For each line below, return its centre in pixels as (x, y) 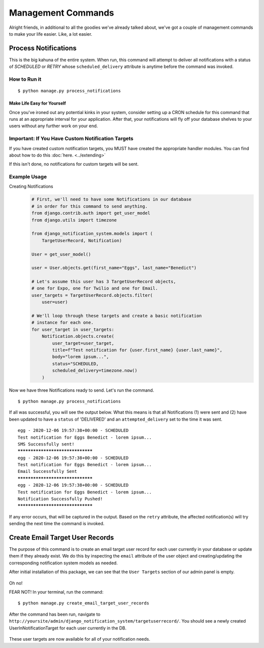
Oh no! (16, 583)
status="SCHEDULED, (75, 364)
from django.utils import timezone (74, 220)
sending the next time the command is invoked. (57, 524)
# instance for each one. (63, 323)
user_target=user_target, (83, 343)
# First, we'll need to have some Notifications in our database (111, 200)
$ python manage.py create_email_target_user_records (83, 603)
